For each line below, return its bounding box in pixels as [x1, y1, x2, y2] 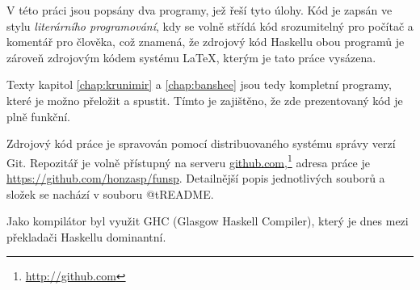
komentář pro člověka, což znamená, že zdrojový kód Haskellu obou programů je [6, 33, 405, 50]
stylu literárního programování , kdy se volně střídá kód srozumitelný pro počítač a [6, 17, 414, 34]
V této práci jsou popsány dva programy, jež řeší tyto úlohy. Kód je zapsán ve [6, 2, 393, 18]
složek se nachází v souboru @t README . [6, 185, 214, 202]
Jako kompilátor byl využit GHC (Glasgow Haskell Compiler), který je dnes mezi [6, 212, 409, 229]
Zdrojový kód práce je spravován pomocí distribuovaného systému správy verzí [6, 135, 396, 152]
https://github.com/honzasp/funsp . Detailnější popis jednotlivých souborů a [6, 170, 385, 186]
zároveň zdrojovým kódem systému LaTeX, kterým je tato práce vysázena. [6, 48, 376, 65]
